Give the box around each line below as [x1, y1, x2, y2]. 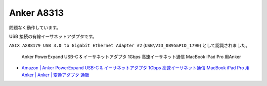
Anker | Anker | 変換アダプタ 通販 [21, 72, 89, 78]
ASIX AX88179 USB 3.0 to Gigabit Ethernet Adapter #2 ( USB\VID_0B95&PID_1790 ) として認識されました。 [9, 42, 250, 49]
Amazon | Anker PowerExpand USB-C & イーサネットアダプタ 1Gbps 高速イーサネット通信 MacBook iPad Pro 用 [21, 65, 250, 71]
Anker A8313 [9, 7, 64, 18]
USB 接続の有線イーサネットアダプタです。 [9, 33, 97, 39]
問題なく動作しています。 [9, 25, 61, 30]
